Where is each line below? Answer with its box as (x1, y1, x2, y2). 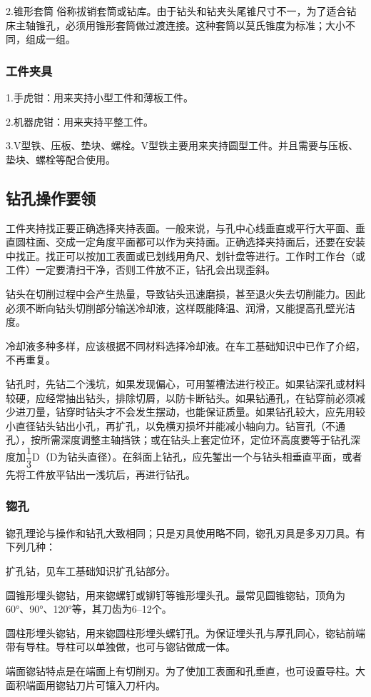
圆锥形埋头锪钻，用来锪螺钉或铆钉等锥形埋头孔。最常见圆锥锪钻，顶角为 (6, 587, 345, 602)
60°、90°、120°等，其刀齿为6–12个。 (6, 601, 172, 616)
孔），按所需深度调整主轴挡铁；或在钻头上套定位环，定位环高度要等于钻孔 (6, 432, 350, 447)
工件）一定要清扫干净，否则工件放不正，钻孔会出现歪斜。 (6, 262, 275, 277)
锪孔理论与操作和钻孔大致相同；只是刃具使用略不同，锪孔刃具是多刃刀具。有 (6, 525, 365, 540)
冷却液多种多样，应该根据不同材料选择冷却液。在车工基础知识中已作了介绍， (6, 338, 365, 353)
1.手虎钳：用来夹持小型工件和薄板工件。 (6, 90, 193, 104)
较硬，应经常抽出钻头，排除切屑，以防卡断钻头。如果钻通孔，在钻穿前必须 (6, 390, 355, 405)
